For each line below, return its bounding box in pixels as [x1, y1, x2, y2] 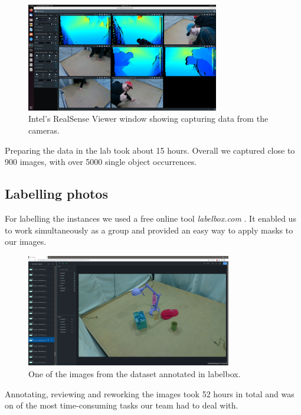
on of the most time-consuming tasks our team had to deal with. [5, 399, 238, 411]
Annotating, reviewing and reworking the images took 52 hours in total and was [5, 387, 295, 400]
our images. [5, 235, 47, 248]
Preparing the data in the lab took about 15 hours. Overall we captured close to [5, 144, 295, 156]
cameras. [28, 124, 60, 137]
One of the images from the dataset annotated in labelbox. [28, 367, 241, 380]
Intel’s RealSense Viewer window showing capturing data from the [28, 112, 269, 125]
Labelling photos [5, 184, 108, 203]
